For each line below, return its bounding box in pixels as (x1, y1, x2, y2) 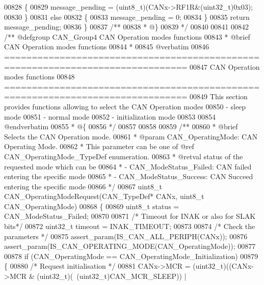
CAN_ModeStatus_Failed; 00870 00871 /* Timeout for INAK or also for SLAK (4, 211, 256, 221)
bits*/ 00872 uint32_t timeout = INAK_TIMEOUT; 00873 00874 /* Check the (4, 221, 255, 232)
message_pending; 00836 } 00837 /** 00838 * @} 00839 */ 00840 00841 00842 (4, 21, 249, 32)
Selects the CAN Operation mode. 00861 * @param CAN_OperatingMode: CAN (4, 131, 258, 141)
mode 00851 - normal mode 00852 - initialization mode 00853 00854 (4, 111, 216, 122)
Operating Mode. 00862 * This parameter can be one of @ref (4, 141, 194, 152)
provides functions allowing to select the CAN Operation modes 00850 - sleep (4, 101, 246, 111)
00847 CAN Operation (190, 61, 260, 72)
